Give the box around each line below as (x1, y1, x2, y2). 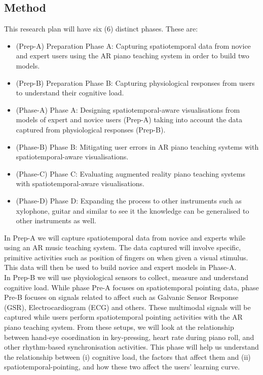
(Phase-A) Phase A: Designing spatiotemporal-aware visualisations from (16, 104, 240, 115)
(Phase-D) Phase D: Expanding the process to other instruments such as (16, 195, 242, 206)
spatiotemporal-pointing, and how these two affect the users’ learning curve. (4, 361, 240, 372)
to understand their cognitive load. (16, 87, 124, 98)
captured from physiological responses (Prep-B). (16, 124, 166, 134)
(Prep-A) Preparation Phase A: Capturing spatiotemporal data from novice (16, 40, 251, 51)
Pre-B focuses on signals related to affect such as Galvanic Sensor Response (4, 292, 239, 302)
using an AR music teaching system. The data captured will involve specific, (4, 242, 241, 253)
